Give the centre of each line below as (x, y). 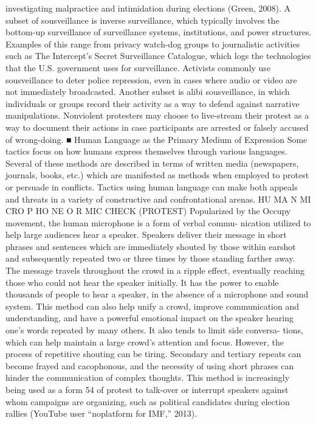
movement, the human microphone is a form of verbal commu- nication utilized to (158, 222)
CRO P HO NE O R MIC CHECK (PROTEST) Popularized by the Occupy (148, 211)
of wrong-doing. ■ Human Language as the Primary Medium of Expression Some (156, 139)
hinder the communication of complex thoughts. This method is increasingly (148, 377)
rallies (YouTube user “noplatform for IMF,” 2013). (101, 413)
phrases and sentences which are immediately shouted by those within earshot (151, 246)
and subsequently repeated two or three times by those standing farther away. (150, 258)
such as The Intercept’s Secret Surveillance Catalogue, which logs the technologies (158, 56)
